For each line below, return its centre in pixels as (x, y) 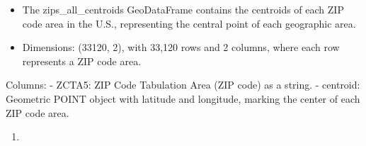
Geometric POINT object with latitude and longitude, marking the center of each (183, 98)
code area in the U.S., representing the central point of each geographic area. (189, 23)
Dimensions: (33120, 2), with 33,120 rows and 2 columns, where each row (181, 47)
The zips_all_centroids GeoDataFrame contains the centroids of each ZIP (183, 9)
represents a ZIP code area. (82, 61)
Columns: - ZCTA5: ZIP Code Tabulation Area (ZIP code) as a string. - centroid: (183, 85)
